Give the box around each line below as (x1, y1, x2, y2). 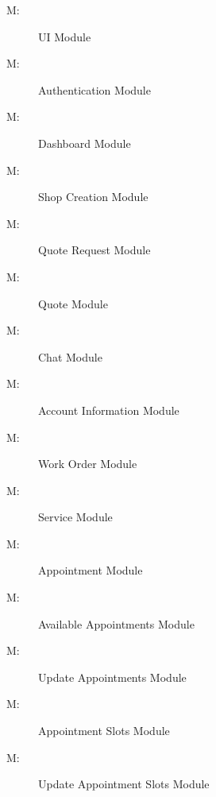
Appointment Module (38, 562, 143, 578)
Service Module (38, 509, 113, 525)
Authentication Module (38, 81, 151, 98)
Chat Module (38, 348, 102, 365)
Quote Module (38, 295, 108, 311)
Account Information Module (38, 401, 179, 418)
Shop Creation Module (38, 188, 148, 205)
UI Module (38, 28, 91, 44)
